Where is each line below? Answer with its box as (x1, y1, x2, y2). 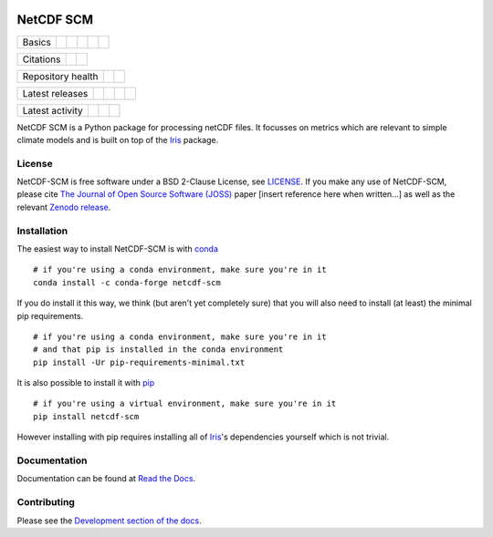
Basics (22, 36, 52, 48)
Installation (16, 224, 68, 237)
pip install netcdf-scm (33, 411, 140, 421)
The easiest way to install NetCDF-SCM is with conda (16, 243, 218, 254)
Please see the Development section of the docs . (16, 515, 202, 526)
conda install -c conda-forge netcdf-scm (33, 277, 221, 287)
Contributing (16, 496, 75, 509)
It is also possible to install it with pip (16, 377, 155, 388)
